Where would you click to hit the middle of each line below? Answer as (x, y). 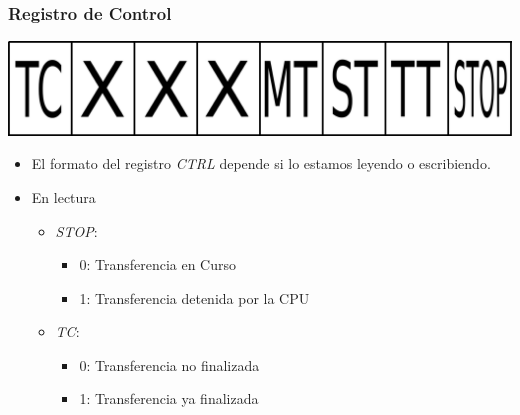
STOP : (76, 230)
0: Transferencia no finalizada (169, 364)
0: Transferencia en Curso (157, 264)
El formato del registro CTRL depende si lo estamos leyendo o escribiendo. (261, 163)
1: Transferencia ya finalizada (169, 398)
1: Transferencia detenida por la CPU (194, 297)
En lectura (63, 196)
